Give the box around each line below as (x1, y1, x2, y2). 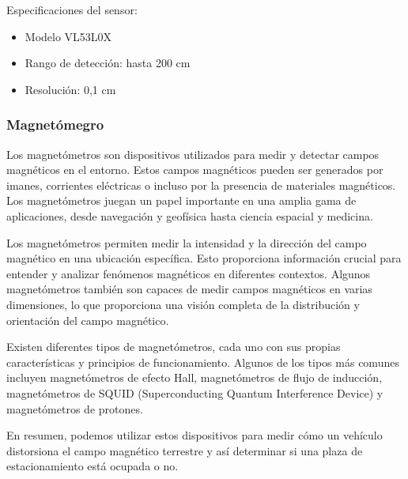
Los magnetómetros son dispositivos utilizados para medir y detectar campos (6, 145, 380, 162)
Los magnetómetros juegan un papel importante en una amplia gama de (6, 192, 357, 209)
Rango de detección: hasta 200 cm (25, 55, 191, 71)
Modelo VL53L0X (25, 28, 112, 44)
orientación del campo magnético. (6, 311, 169, 328)
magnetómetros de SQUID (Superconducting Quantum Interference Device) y (6, 384, 383, 401)
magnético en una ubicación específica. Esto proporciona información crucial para (6, 250, 402, 266)
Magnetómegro (6, 115, 104, 134)
